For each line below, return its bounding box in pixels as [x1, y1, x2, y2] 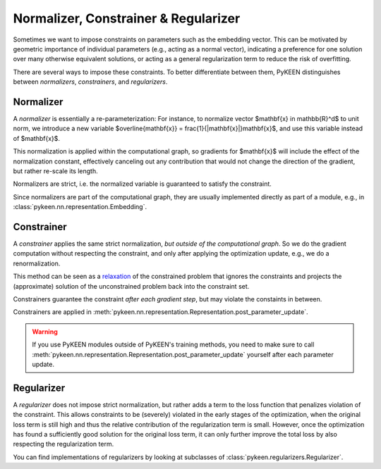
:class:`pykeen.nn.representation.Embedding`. [13, 203, 147, 211]
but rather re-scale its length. [13, 166, 98, 175]
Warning [32, 327, 58, 336]
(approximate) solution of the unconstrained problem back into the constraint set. [13, 282, 250, 290]
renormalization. [13, 259, 61, 268]
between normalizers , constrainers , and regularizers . [13, 77, 168, 86]
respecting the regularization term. [13, 440, 114, 449]
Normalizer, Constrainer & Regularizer [13, 11, 241, 26]
